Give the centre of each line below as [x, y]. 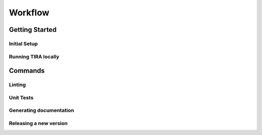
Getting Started [33, 30]
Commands [27, 71]
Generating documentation [41, 110]
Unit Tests [21, 97]
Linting [17, 85]
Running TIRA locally [34, 56]
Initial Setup [24, 43]
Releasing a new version [38, 123]
